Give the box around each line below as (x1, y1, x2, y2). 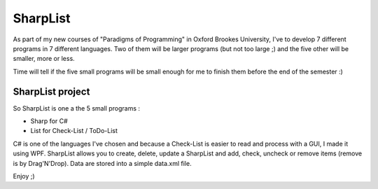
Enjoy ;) (13, 171, 35, 180)
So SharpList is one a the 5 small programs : (13, 104, 140, 112)
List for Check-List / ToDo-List (30, 127, 118, 135)
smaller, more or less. (13, 55, 75, 63)
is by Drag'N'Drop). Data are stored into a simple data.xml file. (13, 159, 192, 167)
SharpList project (13, 85, 90, 97)
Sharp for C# (30, 117, 68, 125)
